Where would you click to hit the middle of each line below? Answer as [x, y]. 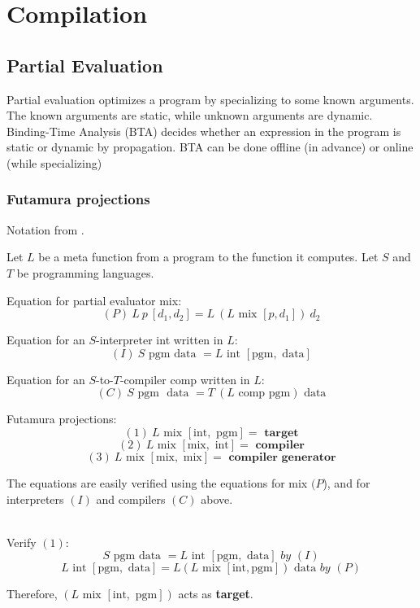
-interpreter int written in [159, 340]
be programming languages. [85, 272]
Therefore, [32, 594]
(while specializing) [54, 162]
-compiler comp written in [185, 379]
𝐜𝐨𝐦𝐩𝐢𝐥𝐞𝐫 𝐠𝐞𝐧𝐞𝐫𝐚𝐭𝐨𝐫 [282, 457]
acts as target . [216, 594]
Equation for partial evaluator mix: [94, 300]
